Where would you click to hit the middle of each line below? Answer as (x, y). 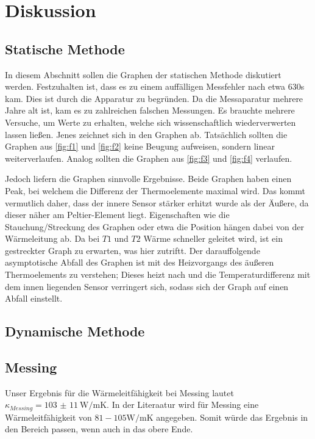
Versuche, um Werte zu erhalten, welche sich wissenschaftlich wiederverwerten (150, 122)
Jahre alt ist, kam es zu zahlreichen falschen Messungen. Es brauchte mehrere (150, 110)
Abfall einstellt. (34, 298)
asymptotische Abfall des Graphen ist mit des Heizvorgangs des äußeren (140, 262)
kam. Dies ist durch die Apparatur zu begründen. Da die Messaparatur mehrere (154, 98)
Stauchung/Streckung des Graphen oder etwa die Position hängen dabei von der (155, 226)
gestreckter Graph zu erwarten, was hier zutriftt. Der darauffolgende (133, 250)
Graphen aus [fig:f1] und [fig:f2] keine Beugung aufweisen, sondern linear (140, 146)
